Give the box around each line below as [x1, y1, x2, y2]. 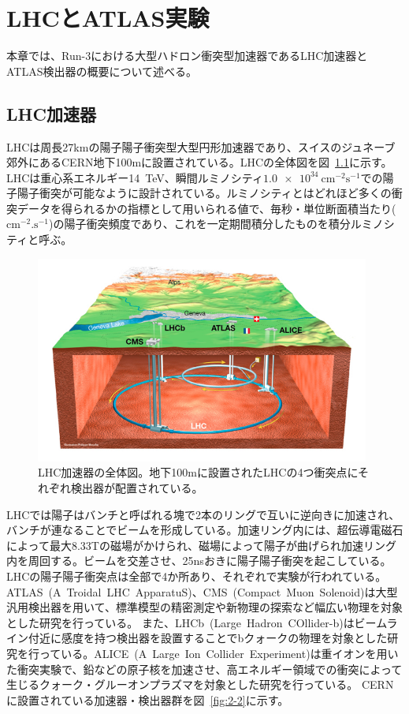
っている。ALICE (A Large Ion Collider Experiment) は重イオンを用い [39, 645, 399, 661]
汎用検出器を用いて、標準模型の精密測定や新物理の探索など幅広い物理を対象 [6, 599, 403, 615]
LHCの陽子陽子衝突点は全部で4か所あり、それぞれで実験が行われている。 [6, 568, 387, 585]
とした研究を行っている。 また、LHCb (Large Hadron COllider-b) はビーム [6, 614, 387, 630]
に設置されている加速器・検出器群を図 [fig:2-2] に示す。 [6, 691, 289, 708]
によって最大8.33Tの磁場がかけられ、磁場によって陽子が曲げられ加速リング [6, 536, 396, 553]
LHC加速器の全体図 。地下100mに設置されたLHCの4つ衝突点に [38, 464, 359, 480]
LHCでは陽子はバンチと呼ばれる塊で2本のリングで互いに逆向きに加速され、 [6, 506, 400, 522]
